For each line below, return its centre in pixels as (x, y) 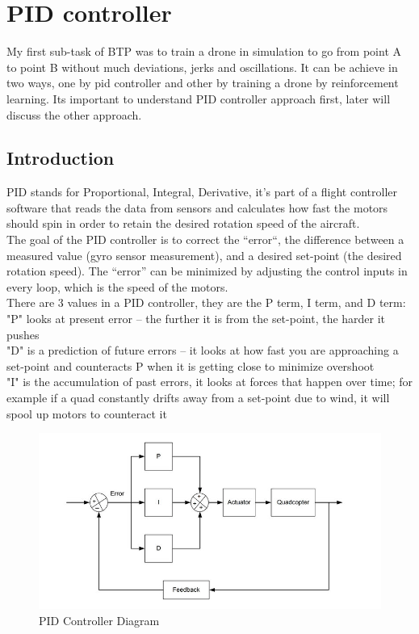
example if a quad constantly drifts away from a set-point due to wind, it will (198, 398)
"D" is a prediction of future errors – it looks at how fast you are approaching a (203, 350)
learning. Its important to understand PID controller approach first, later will (199, 98)
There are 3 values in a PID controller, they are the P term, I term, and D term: (206, 302)
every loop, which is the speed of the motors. (117, 286)
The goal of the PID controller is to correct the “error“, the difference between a (205, 239)
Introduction (61, 158)
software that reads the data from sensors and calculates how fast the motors (197, 207)
